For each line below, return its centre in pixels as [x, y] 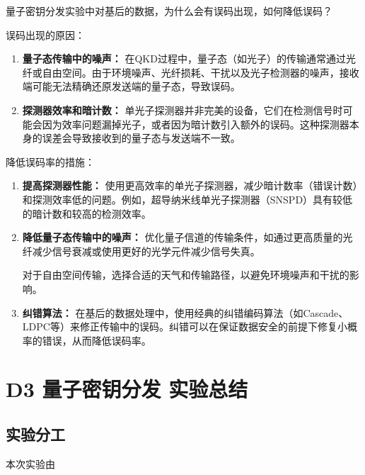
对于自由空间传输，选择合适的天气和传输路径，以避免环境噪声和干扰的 [186, 275]
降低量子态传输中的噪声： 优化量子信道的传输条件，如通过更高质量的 [182, 237]
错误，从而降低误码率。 [97, 340]
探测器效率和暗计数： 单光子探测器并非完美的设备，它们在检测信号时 [182, 110]
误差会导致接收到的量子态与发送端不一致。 [141, 138]
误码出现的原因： [45, 34]
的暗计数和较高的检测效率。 [87, 213]
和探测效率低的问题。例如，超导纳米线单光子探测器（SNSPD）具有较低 [187, 199]
